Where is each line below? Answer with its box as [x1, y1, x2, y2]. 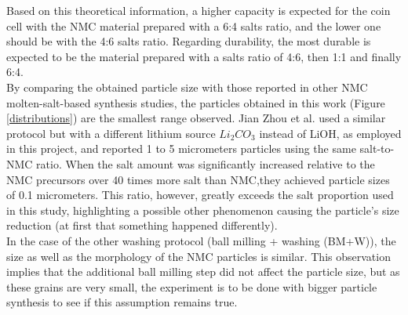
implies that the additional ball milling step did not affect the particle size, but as [6, 263, 400, 280]
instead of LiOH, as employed [259, 125, 402, 141]
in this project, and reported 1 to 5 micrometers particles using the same [6, 140, 356, 157]
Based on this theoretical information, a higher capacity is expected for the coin [6, 2, 391, 18]
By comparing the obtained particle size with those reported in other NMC [6, 78, 368, 95]
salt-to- [359, 140, 395, 157]
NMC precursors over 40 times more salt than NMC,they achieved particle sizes [6, 171, 390, 187]
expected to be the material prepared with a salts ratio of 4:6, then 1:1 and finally [6, 48, 402, 64]
